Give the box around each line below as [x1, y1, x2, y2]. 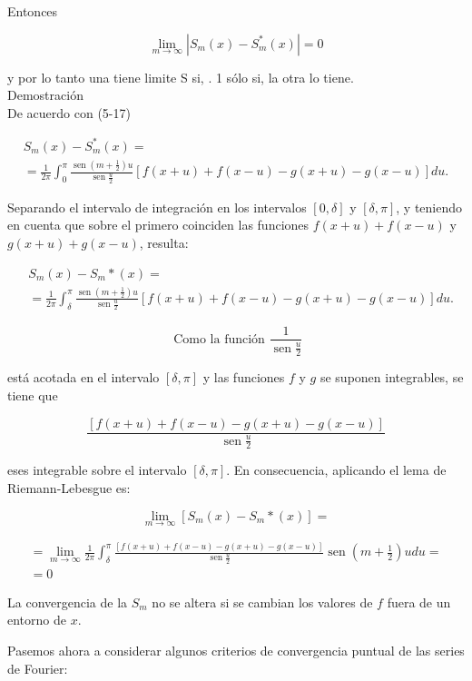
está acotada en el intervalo [7, 368, 160, 387]
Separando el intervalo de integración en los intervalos [7, 197, 307, 216]
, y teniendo [396, 197, 463, 216]
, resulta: [139, 232, 189, 252]
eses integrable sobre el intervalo [7, 460, 187, 479]
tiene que [7, 385, 58, 404]
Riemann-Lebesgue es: [7, 479, 131, 498]
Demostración [7, 85, 84, 104]
